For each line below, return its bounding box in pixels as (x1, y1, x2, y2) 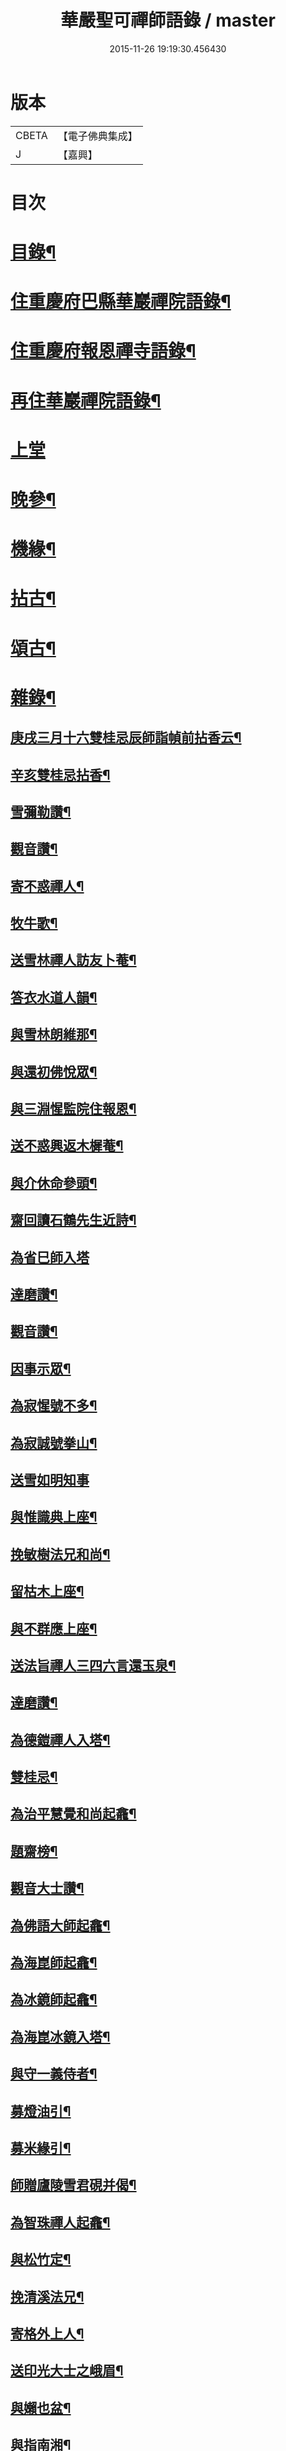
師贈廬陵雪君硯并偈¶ (10, 2177, 137, 2194)
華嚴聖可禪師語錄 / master (60, 9, 276, 32)
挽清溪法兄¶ (10, 2288, 85, 2305)
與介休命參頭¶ (10, 1174, 98, 1191)
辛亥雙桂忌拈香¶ (10, 766, 111, 783)
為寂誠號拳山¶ (10, 1434, 98, 1451)
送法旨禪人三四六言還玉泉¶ (10, 1657, 177, 1674)
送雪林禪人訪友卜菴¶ (10, 952, 137, 969)
